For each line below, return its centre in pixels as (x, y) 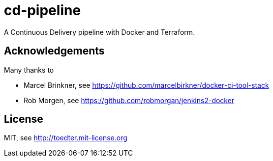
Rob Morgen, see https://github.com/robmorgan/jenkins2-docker (129, 100)
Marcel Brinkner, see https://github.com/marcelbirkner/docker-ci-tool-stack (146, 85)
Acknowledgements (54, 51)
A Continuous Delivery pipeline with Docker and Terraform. (100, 32)
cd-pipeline (43, 10)
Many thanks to (29, 70)
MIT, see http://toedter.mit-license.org (66, 138)
